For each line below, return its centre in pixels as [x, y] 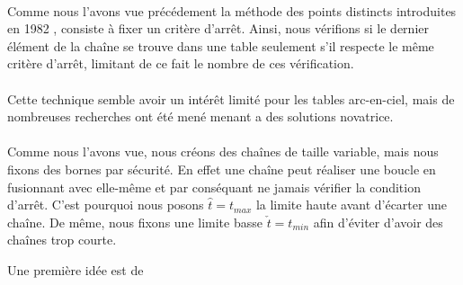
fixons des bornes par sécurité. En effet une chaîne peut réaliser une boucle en [222, 169]
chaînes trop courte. [62, 240]
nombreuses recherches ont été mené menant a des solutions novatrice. [200, 116]
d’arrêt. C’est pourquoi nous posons [106, 205]
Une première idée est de [76, 269]
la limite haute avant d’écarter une [351, 205]
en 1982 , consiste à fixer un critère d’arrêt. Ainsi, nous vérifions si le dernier [218, 28]
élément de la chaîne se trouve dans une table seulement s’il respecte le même [221, 45]
